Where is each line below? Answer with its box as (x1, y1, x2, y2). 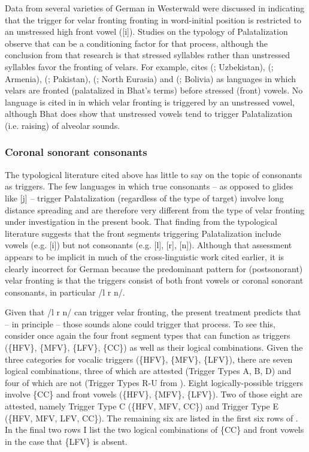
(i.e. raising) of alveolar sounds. (5, 119, 120, 131)
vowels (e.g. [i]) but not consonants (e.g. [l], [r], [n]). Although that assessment (5, 239, 292, 251)
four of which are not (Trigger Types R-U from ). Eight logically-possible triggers (5, 376, 303, 388)
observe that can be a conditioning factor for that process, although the (5, 37, 268, 49)
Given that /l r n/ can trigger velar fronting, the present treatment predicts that (5, 306, 301, 318)
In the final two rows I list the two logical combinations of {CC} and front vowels (5, 423, 304, 436)
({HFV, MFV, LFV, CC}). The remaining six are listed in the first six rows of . (5, 411, 298, 424)
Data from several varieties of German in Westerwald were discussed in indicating (5, 2, 305, 14)
